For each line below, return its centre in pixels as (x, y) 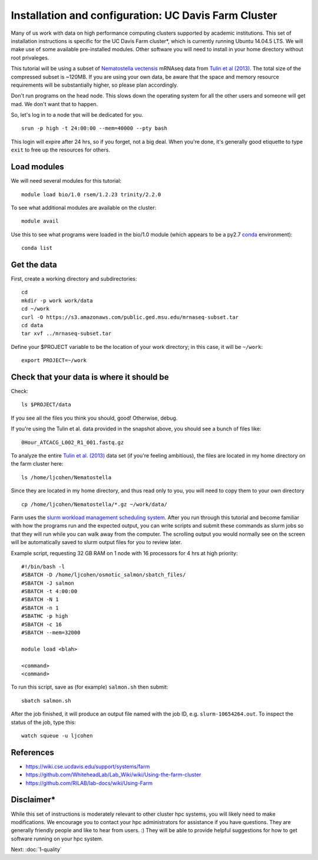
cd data (32, 325)
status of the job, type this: (43, 722)
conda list (37, 248)
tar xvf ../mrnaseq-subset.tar (67, 334)
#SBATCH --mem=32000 (51, 633)
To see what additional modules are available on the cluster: (84, 207)
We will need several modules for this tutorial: (66, 181)
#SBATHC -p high (45, 616)
